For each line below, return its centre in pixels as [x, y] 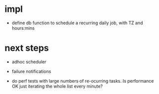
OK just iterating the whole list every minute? [57, 86]
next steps [27, 48]
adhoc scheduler [29, 62]
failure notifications [31, 71]
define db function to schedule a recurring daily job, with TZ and [77, 23]
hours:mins [23, 28]
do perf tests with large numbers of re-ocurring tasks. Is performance [83, 81]
